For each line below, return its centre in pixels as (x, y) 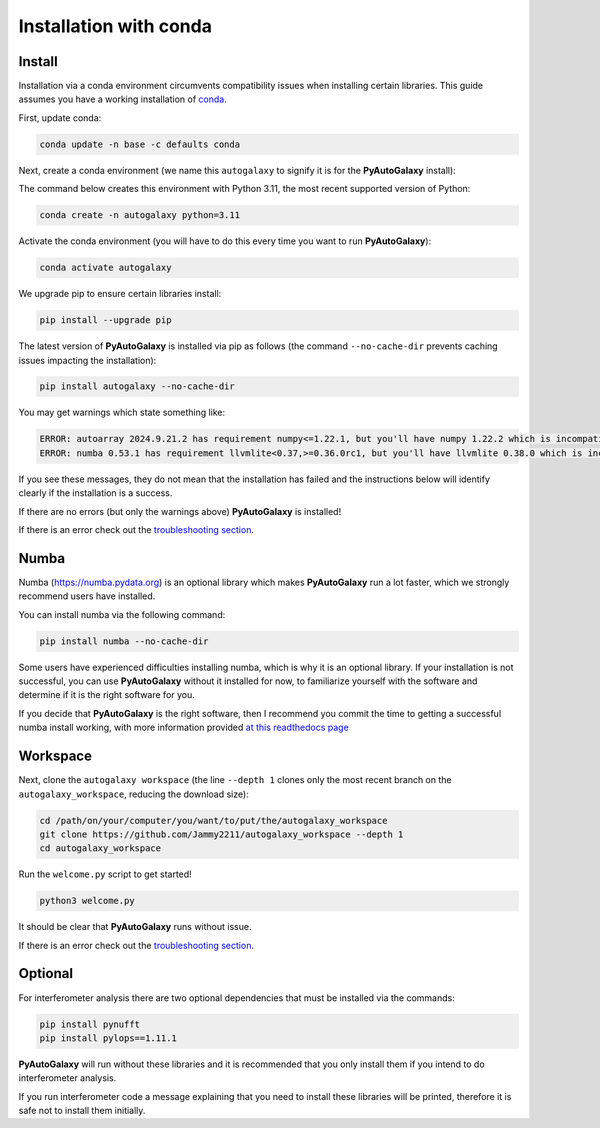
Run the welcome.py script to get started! (105, 874)
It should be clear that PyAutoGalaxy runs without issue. (135, 927)
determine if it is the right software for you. (106, 695)
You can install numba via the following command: (122, 614)
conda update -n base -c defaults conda (139, 144)
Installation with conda (115, 26)
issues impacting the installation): (87, 360)
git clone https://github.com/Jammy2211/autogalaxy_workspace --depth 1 (221, 834)
